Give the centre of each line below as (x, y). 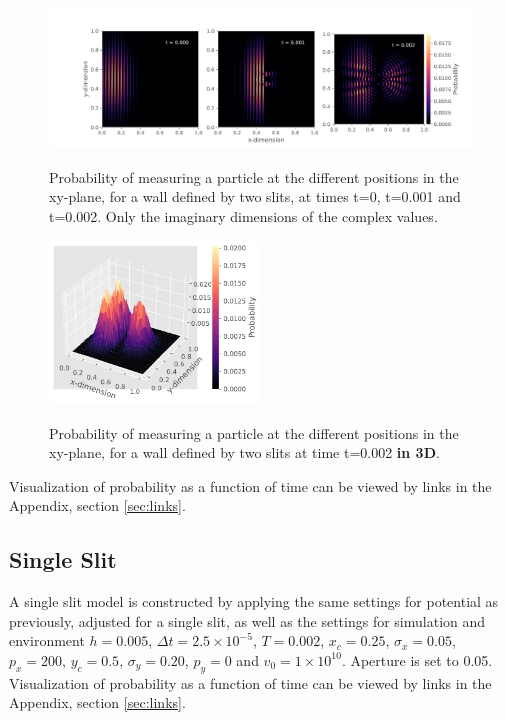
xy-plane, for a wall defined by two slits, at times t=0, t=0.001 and (255, 196)
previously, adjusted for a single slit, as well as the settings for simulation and (247, 620)
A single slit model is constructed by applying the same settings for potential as (254, 601)
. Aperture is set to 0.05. (417, 659)
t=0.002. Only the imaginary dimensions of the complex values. (243, 215)
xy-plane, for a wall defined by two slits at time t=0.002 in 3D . (244, 452)
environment (47, 640)
